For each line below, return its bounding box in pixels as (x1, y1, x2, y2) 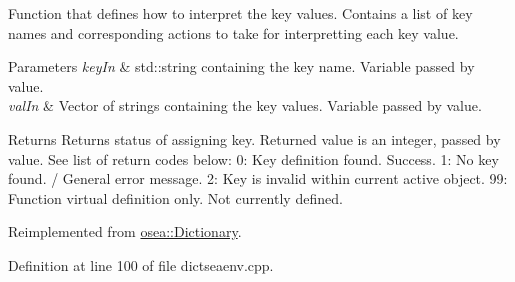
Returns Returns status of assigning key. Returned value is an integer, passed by (8, 128, 501, 149)
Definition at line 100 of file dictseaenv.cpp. (8, 254, 274, 275)
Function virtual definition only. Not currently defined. (8, 187, 343, 208)
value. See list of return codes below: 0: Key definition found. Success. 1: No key (8, 148, 499, 169)
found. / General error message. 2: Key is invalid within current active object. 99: (8, 168, 508, 189)
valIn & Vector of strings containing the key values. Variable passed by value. (8, 95, 482, 116)
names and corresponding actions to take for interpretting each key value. (8, 22, 459, 43)
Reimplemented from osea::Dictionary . (8, 221, 242, 242)
